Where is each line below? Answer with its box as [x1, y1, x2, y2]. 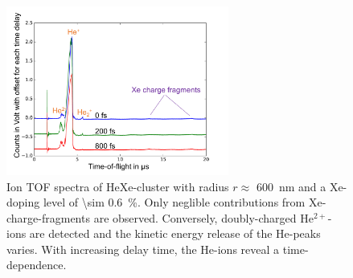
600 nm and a [256, 178, 326, 194]
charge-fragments [6, 209, 90, 226]
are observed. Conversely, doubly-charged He [93, 209, 314, 226]
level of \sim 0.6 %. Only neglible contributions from [43, 194, 306, 211]
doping [6, 194, 40, 211]
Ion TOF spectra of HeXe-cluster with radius [6, 178, 229, 194]
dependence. [6, 256, 67, 273]
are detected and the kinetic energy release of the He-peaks [29, 225, 321, 242]
